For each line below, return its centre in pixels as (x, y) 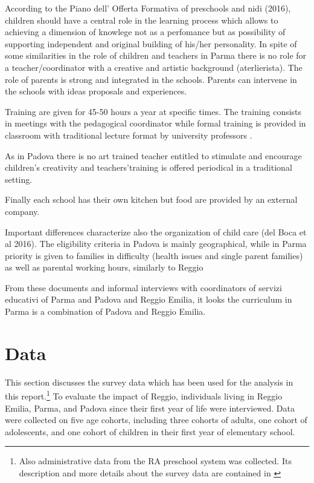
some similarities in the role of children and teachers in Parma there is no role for (156, 55)
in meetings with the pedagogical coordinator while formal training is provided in (155, 123)
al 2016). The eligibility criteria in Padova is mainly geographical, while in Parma (156, 244)
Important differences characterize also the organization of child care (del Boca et (156, 232)
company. (22, 211)
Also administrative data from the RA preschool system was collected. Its (155, 461)
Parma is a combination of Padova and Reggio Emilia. (105, 311)
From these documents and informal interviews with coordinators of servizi (143, 287)
